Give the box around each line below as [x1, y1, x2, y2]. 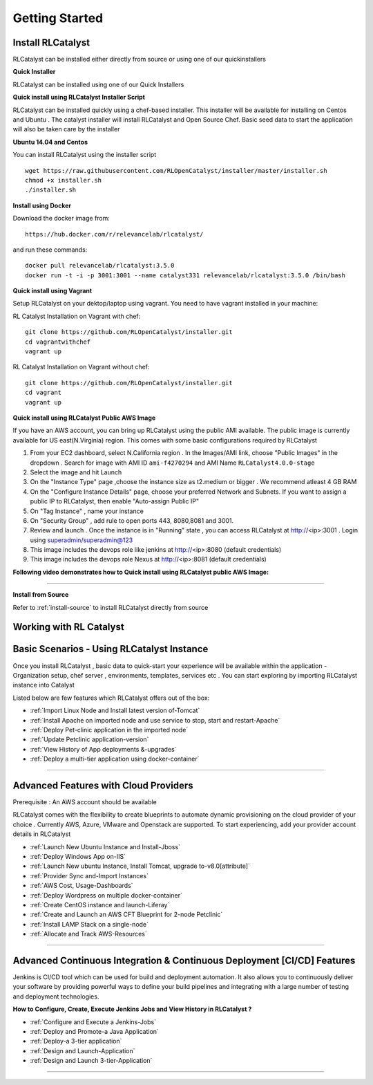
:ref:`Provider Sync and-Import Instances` [30, 871, 149, 880]
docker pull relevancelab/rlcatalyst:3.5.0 [25, 261, 175, 270]
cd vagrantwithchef [25, 337, 91, 346]
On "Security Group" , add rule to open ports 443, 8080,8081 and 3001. [30, 516, 234, 525]
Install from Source [12, 591, 69, 599]
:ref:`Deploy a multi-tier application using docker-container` [30, 754, 200, 763]
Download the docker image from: [12, 214, 111, 223]
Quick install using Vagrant [12, 287, 93, 295]
